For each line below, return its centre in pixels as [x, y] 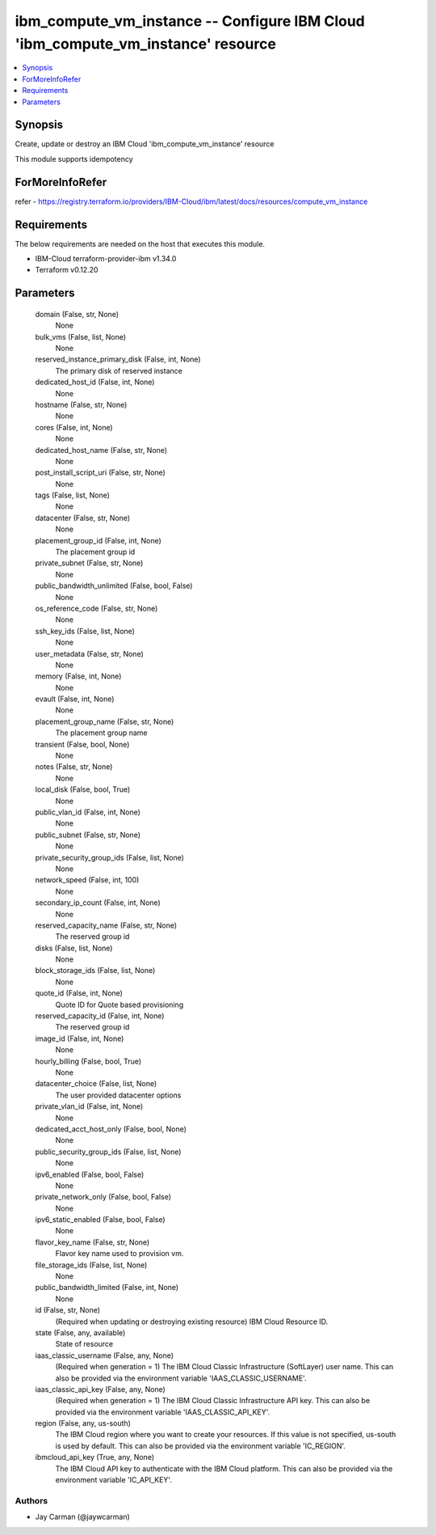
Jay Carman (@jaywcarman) [83, 1517]
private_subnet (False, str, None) [89, 563]
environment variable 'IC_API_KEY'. [114, 1480]
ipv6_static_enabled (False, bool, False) [100, 1220]
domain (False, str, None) [77, 314]
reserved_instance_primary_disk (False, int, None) [118, 359]
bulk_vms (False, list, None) [81, 336]
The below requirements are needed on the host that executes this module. [140, 243]
